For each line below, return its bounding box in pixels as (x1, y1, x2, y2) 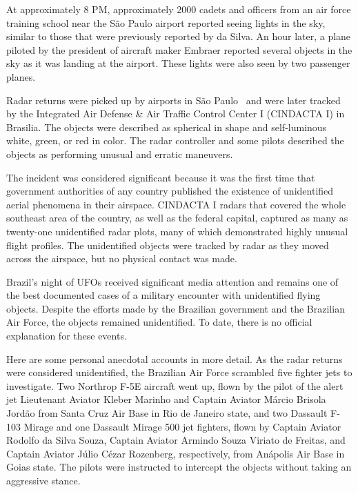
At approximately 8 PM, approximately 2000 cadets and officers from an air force (6, 2, 351, 16)
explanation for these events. (6, 328, 127, 343)
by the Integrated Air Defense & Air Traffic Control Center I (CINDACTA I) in (6, 106, 345, 121)
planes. (6, 69, 36, 83)
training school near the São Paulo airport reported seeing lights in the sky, (6, 15, 326, 30)
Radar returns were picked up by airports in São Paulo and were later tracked (6, 92, 341, 107)
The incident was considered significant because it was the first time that (6, 170, 315, 184)
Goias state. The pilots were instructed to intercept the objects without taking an (6, 460, 352, 474)
